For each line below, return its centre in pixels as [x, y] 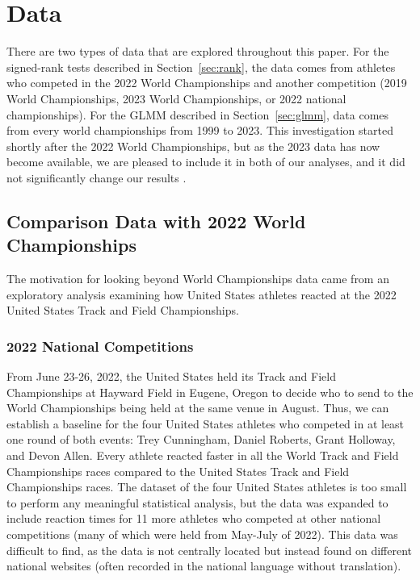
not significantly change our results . [97, 177]
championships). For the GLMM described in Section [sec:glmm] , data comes [198, 114]
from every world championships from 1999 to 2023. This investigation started [200, 130]
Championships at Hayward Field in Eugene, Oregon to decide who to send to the [210, 392]
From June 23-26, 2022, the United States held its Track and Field [171, 376]
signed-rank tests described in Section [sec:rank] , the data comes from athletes [201, 67]
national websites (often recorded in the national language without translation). [204, 566]
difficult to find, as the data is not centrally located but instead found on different [210, 550]
